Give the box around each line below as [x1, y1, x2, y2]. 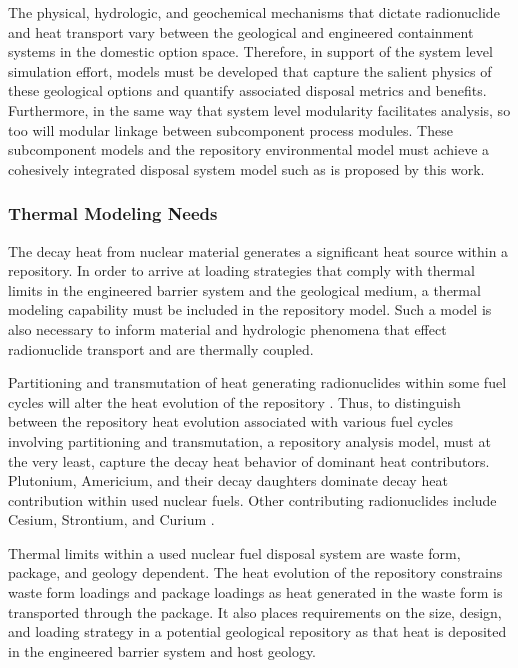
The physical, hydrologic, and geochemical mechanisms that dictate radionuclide [8, 2, 500, 22]
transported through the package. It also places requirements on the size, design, [8, 601, 502, 622]
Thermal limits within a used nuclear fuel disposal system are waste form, [8, 542, 461, 563]
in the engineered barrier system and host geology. [8, 640, 316, 661]
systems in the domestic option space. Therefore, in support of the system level [8, 41, 493, 62]
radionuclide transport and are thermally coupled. [8, 338, 314, 359]
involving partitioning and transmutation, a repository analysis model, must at [8, 430, 491, 451]
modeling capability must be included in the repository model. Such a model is [8, 299, 492, 320]
